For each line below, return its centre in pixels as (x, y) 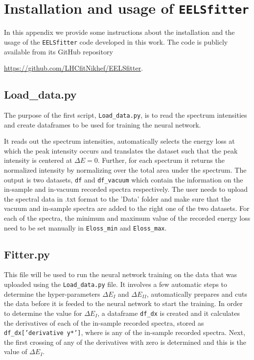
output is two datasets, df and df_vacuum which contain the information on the (124, 179)
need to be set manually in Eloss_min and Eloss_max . (85, 227)
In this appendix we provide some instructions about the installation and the (119, 32)
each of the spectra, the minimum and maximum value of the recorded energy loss (127, 218)
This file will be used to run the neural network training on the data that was (121, 274)
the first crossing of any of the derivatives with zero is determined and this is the (125, 342)
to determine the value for (43, 313)
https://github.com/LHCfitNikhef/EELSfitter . (74, 68)
